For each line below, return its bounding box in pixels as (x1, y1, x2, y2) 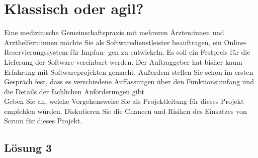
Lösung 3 (4, 140, 52, 155)
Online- (224, 37, 247, 47)
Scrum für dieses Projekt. (4, 115, 82, 126)
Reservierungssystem (4, 47, 68, 57)
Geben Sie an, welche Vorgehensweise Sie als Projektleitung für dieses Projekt (4, 96, 244, 106)
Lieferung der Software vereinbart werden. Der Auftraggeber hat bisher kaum (4, 56, 242, 67)
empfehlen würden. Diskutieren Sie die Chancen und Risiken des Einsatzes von (4, 105, 247, 116)
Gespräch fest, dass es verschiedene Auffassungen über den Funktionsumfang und (4, 76, 254, 87)
